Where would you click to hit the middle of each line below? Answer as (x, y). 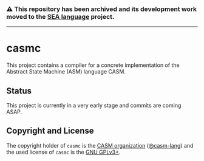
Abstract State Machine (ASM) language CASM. (66, 72)
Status (19, 91)
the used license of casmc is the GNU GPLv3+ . (63, 152)
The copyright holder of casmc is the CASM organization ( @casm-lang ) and (100, 145)
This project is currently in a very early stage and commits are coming (94, 106)
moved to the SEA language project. (60, 16)
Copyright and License (50, 131)
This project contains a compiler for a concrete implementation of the (93, 65)
